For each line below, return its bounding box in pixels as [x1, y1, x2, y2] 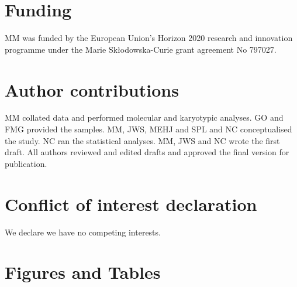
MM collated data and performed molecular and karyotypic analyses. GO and [5, 111, 284, 124]
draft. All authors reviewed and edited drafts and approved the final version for [5, 146, 289, 158]
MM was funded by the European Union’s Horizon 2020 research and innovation [5, 32, 293, 44]
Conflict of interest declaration [5, 192, 257, 216]
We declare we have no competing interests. [5, 225, 161, 238]
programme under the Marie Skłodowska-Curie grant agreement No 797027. [5, 43, 277, 55]
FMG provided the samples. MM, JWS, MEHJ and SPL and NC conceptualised [5, 123, 292, 135]
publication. [5, 157, 47, 169]
